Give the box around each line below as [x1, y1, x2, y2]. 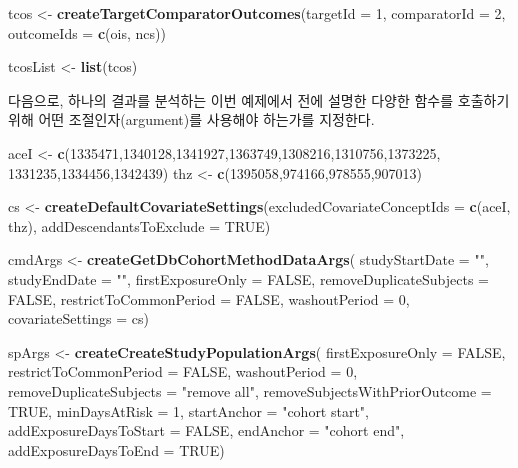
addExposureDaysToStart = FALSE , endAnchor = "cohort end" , [8, 420, 405, 441]
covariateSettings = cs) [8, 308, 149, 329]
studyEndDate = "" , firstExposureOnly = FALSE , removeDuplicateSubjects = [8, 268, 489, 289]
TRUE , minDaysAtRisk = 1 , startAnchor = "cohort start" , [8, 400, 370, 421]
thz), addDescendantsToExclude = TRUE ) [8, 215, 271, 236]
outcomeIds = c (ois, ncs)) [8, 22, 166, 43]
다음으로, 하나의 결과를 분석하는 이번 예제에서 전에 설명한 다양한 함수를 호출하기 [8, 89, 510, 110]
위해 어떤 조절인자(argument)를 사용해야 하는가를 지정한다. [8, 109, 375, 130]
